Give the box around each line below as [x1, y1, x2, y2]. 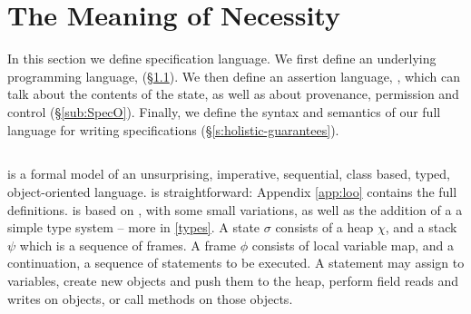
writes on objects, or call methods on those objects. [7, 289, 293, 308]
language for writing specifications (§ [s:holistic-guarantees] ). [7, 120, 339, 139]
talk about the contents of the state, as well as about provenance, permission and [7, 84, 459, 103]
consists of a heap [275, 218, 374, 237]
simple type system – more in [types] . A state [7, 218, 260, 237]
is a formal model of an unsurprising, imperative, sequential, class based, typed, [7, 164, 450, 183]
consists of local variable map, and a [251, 235, 455, 254]
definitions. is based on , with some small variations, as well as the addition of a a [7, 200, 463, 219]
